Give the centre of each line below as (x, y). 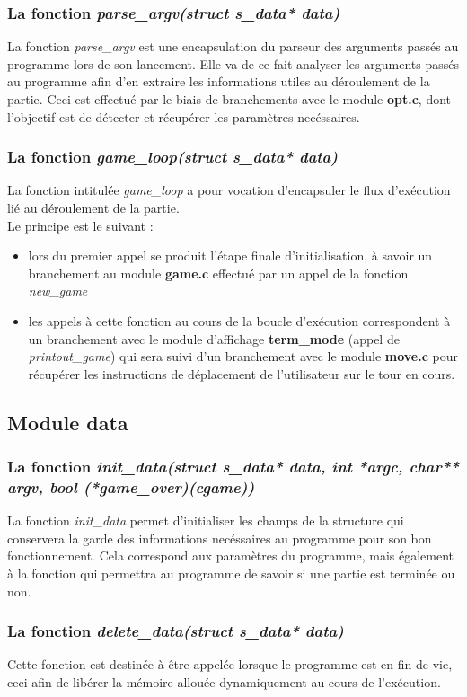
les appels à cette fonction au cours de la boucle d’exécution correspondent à (239, 320)
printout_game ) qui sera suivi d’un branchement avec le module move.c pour (243, 356)
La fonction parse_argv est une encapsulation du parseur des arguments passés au (233, 46)
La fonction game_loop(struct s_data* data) (173, 157)
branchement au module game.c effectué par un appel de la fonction (218, 273)
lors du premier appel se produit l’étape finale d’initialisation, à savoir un (230, 256)
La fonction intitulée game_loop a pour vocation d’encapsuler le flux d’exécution (229, 190)
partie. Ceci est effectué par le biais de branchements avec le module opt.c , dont (229, 99)
